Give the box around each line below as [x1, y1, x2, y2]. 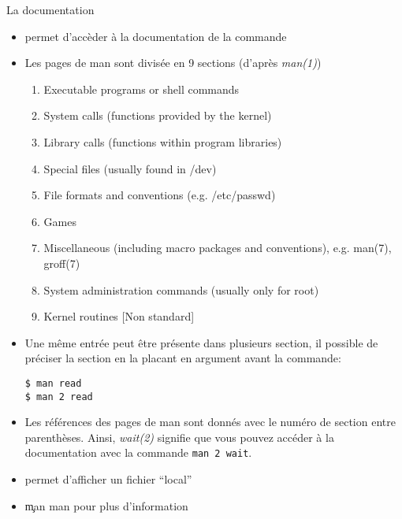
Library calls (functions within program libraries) [43, 133, 282, 150]
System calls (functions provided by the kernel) [43, 107, 272, 124]
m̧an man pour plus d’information [24, 497, 188, 513]
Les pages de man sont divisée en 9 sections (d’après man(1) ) [24, 54, 322, 71]
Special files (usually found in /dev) [43, 160, 217, 176]
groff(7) [43, 254, 80, 271]
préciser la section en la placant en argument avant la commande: [24, 350, 341, 366]
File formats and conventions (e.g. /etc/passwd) [43, 187, 276, 203]
